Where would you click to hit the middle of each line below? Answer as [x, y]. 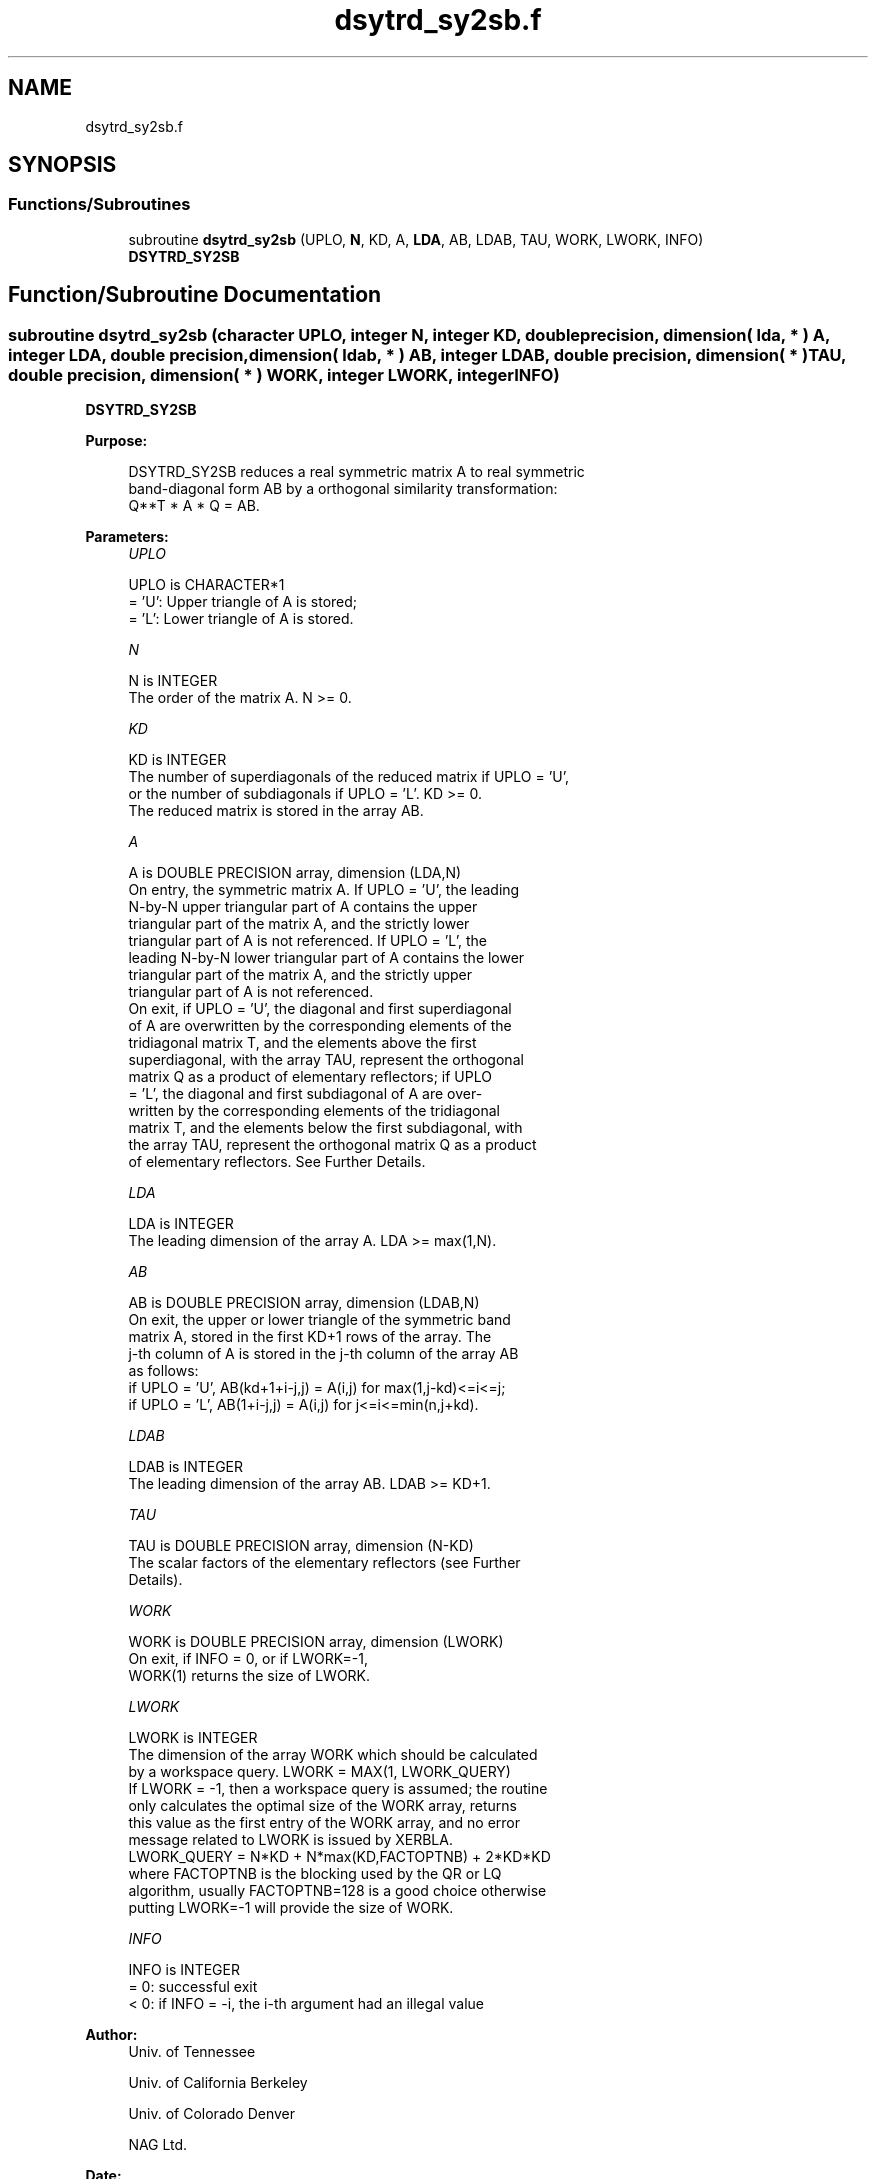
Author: [111, 2035]
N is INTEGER [173, 681]
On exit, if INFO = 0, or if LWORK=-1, [248, 1659]
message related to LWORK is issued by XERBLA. [290, 1840]
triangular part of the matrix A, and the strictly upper [300, 975]
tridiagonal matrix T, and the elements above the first [302, 1043]
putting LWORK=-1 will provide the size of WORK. [291, 1908]
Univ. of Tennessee [192, 2052]
